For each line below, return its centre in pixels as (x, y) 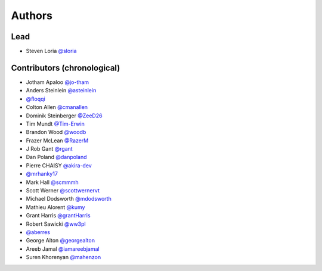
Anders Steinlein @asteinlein (61, 91)
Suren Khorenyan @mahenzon (64, 257)
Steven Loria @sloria (51, 51)
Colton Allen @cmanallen (57, 107)
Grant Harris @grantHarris (58, 216)
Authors (32, 15)
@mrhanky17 (42, 174)
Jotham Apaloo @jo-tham (58, 82)
